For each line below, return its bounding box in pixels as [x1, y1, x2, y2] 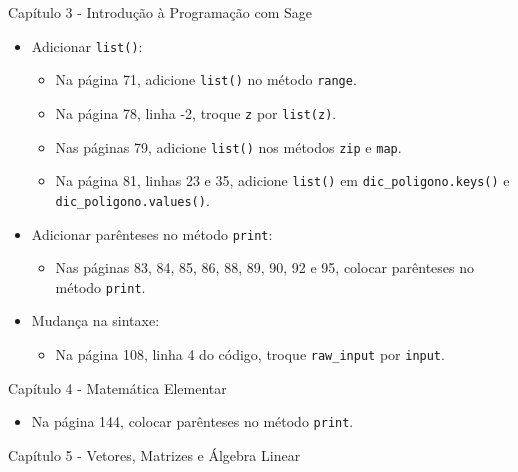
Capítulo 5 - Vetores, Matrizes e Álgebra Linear [8, 444, 301, 465]
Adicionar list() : [31, 35, 143, 56]
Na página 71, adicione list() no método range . [55, 69, 357, 90]
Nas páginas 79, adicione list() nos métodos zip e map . [55, 136, 402, 157]
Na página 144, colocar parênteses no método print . [31, 411, 354, 432]
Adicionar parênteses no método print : [31, 223, 273, 244]
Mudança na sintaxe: [31, 310, 160, 331]
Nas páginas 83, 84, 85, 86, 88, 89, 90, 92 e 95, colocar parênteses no [55, 257, 474, 278]
